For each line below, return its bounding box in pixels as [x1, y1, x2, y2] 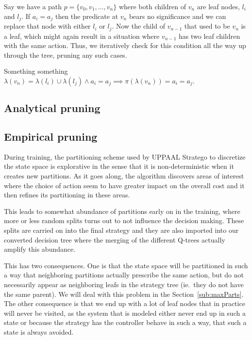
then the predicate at [55, 11, 118, 21]
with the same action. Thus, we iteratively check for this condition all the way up [4, 40, 246, 50]
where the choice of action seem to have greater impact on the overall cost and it [4, 180, 245, 190]
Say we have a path [4, 1, 62, 11]
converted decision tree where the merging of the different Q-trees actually [4, 234, 225, 244]
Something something [4, 66, 68, 76]
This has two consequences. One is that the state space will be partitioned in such [4, 260, 248, 270]
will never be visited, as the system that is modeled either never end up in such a [4, 308, 246, 318]
